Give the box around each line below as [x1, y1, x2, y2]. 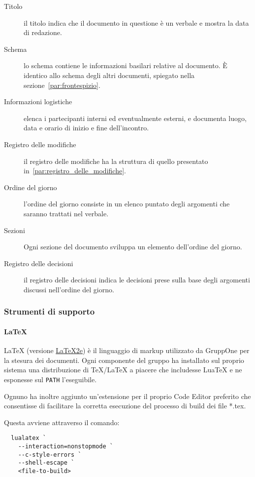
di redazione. [24, 27, 62, 38]
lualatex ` [11, 435, 46, 442]
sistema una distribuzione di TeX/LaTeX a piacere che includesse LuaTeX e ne [4, 364, 242, 375]
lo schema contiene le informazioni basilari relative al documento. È [24, 60, 227, 71]
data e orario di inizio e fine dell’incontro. [24, 122, 149, 133]
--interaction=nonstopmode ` [18, 442, 113, 450]
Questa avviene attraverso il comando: [4, 417, 120, 427]
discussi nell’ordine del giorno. [24, 284, 114, 294]
